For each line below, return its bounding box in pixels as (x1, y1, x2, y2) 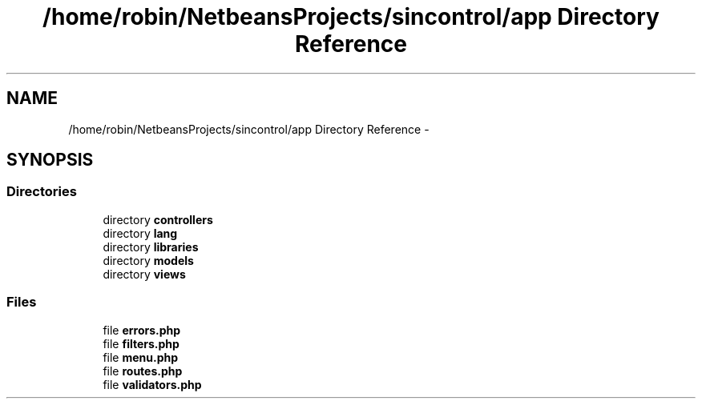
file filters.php (103, 336, 180, 351)
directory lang (103, 226, 178, 240)
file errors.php (103, 323, 181, 337)
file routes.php (103, 363, 183, 378)
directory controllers (103, 212, 213, 227)
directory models (103, 253, 194, 267)
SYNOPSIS (6, 150, 94, 170)
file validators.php (103, 377, 202, 391)
